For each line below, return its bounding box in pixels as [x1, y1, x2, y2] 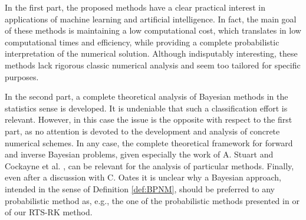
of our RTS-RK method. [5, 206, 93, 218]
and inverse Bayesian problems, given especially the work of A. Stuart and [5, 148, 274, 160]
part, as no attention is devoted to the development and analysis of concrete [5, 124, 280, 137]
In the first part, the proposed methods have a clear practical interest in [5, 1, 265, 13]
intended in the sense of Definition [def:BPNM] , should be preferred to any [5, 182, 275, 195]
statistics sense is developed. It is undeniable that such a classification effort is [5, 101, 288, 114]
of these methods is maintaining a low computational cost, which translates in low [5, 24, 301, 37]
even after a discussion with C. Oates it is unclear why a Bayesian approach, [5, 171, 281, 183]
